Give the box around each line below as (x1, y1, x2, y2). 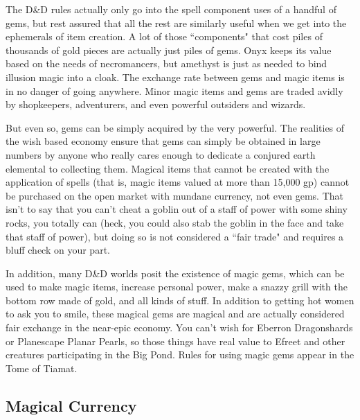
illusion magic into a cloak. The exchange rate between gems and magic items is (6, 69, 345, 84)
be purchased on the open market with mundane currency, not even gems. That (6, 188, 343, 202)
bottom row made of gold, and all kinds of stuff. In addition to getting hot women (6, 292, 354, 307)
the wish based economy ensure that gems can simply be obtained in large (6, 134, 321, 148)
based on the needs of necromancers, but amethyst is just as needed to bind (6, 56, 327, 71)
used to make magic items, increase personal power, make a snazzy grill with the (6, 279, 348, 294)
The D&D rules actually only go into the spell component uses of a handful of (6, 2, 336, 16)
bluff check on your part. (6, 243, 110, 257)
